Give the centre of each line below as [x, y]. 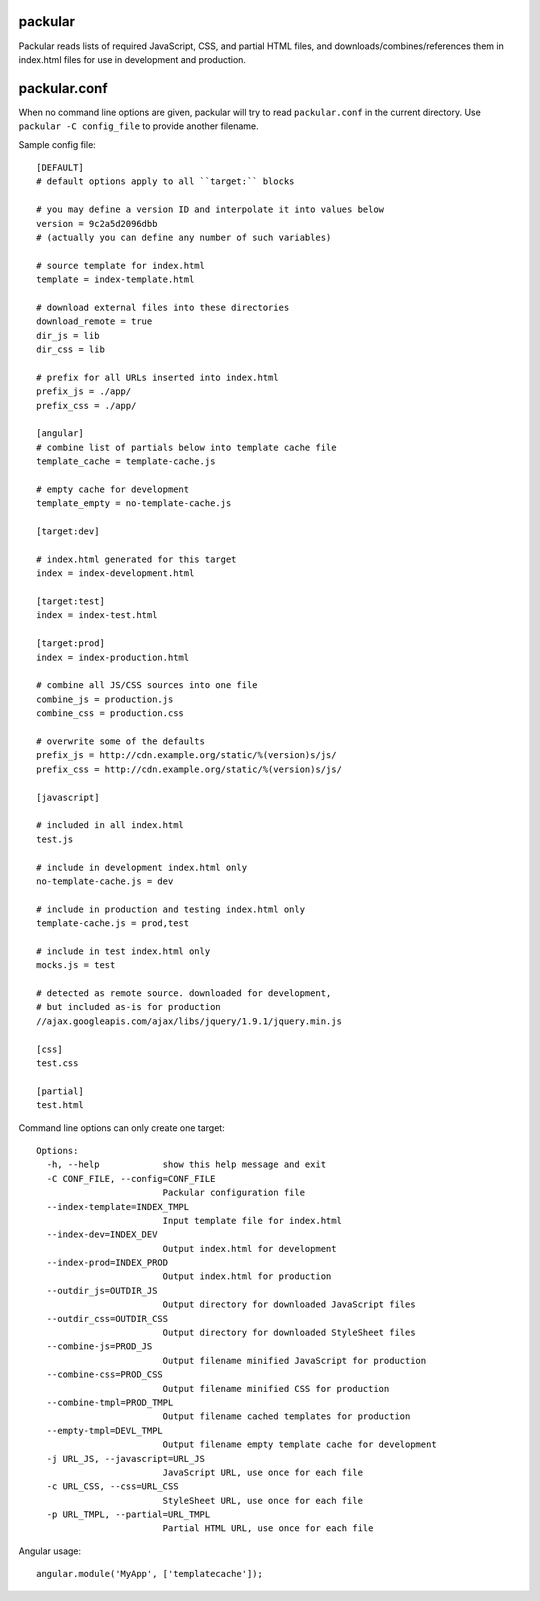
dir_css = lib [70, 349]
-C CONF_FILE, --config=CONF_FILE [131, 1178]
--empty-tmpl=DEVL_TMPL [105, 1430]
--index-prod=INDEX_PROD [107, 1263]
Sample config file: [57, 144]
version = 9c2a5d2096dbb [97, 223]
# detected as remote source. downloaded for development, [184, 993]
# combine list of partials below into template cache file [186, 447]
